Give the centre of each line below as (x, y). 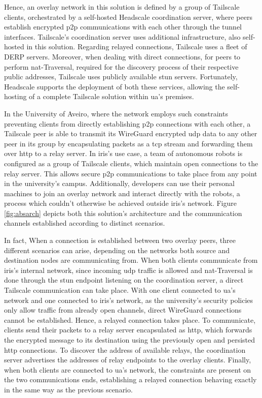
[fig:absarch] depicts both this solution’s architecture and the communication (123, 213)
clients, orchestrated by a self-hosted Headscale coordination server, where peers (128, 17)
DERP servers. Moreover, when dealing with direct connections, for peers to (122, 56)
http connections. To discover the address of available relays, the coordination (125, 349)
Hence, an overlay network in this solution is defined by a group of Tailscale (122, 7)
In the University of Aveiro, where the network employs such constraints (116, 113)
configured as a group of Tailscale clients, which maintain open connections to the (131, 163)
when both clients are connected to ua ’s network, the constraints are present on (128, 369)
